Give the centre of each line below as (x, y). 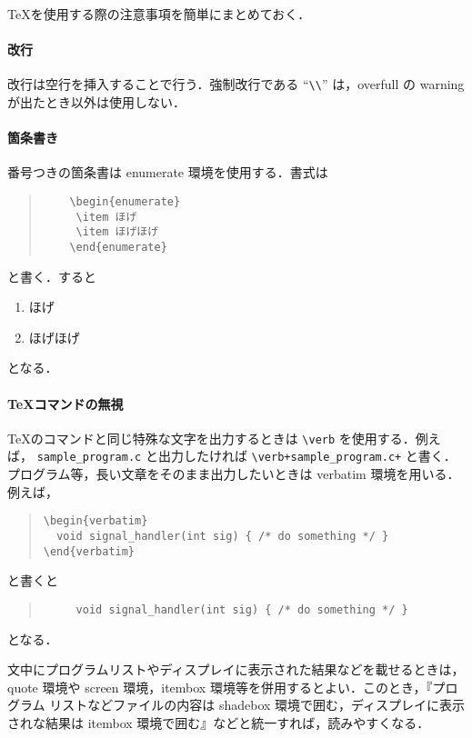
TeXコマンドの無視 (65, 403)
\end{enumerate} (118, 247)
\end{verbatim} (89, 551)
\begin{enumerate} (125, 202)
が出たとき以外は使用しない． (96, 102)
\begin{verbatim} (95, 521)
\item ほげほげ (117, 232)
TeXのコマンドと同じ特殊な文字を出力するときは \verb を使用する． (211, 438)
